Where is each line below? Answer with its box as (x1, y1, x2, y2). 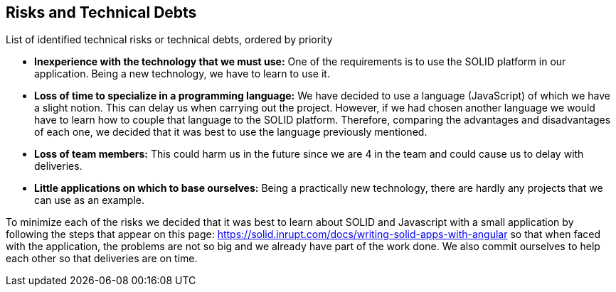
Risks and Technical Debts (6, 4, 197, 21)
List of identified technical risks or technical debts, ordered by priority (6, 33, 333, 46)
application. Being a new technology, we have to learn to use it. (34, 67, 330, 80)
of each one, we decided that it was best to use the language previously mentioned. (34, 126, 428, 139)
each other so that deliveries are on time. (6, 252, 198, 265)
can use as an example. (34, 194, 145, 207)
